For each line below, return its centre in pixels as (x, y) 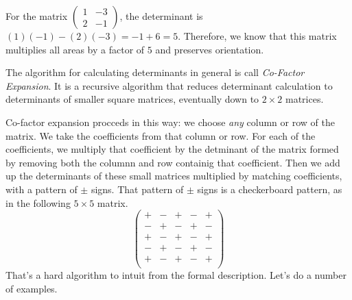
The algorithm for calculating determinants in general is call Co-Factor (155, 72)
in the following (38, 202)
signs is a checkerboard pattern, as (270, 189)
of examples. (32, 288)
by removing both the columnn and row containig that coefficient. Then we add (173, 162)
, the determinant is (161, 16)
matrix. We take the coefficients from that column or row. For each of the (161, 135)
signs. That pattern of (137, 189)
